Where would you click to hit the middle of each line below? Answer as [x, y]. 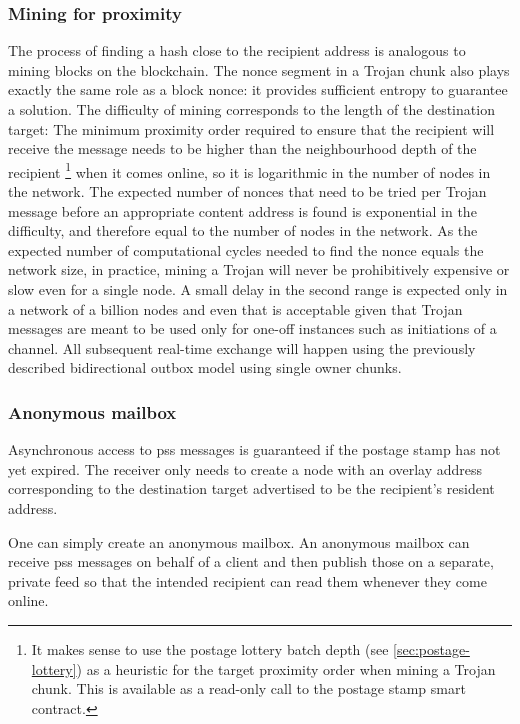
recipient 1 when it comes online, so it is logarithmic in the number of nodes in [249, 170]
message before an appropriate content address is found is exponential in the [242, 210]
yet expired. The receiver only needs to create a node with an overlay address [245, 468]
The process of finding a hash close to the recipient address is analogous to [237, 50]
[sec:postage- [431, 648]
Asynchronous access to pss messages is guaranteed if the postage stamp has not [254, 449]
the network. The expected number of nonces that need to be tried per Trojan [247, 191]
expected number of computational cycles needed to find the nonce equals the [246, 249]
